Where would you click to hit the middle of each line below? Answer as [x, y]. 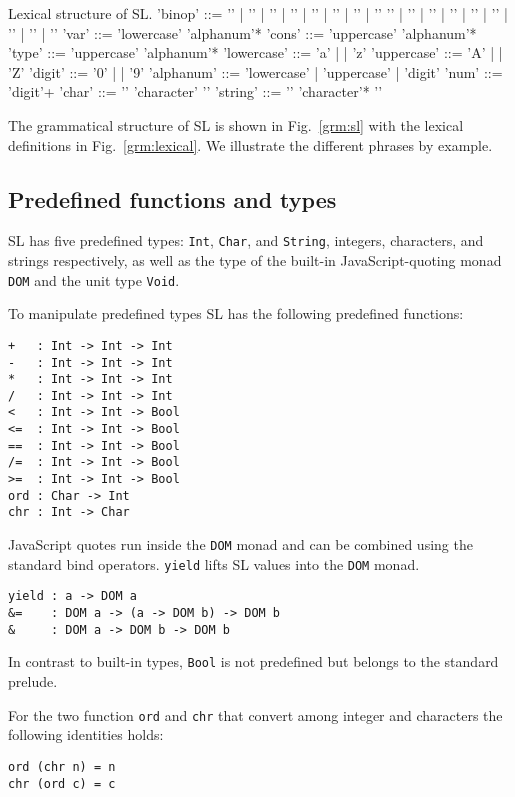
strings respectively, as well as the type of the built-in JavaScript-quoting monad [255, 260]
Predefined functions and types [172, 198]
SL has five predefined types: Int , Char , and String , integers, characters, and [246, 240]
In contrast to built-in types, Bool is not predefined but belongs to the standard [253, 661]
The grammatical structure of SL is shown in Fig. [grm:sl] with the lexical [236, 124]
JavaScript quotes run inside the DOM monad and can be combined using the [240, 544]
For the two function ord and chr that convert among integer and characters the [255, 714]
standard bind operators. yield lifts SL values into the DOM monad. [214, 563]
